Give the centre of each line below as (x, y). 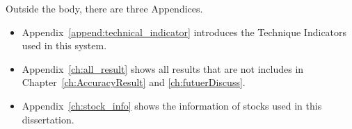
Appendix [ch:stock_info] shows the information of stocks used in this (172, 105)
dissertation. (48, 119)
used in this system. (64, 45)
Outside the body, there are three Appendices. (104, 8)
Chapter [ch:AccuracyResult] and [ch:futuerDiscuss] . (134, 82)
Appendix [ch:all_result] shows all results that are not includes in (163, 68)
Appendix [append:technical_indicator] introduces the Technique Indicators (184, 32)
